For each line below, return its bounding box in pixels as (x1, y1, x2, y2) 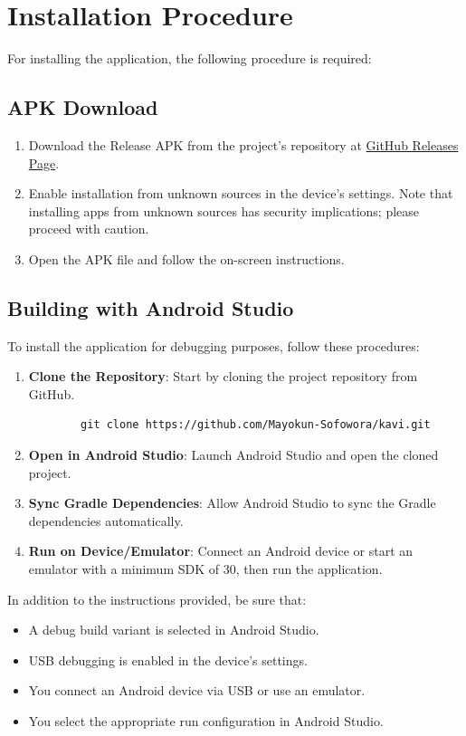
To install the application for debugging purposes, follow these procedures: (7, 336, 420, 355)
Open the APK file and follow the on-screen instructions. (28, 249, 345, 268)
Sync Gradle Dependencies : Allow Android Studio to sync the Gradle (28, 493, 436, 512)
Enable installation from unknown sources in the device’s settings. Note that (28, 184, 453, 203)
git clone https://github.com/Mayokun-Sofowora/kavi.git (81, 418, 431, 432)
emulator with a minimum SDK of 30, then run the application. (28, 559, 383, 578)
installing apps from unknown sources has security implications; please (28, 201, 420, 220)
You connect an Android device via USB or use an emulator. (28, 681, 366, 700)
